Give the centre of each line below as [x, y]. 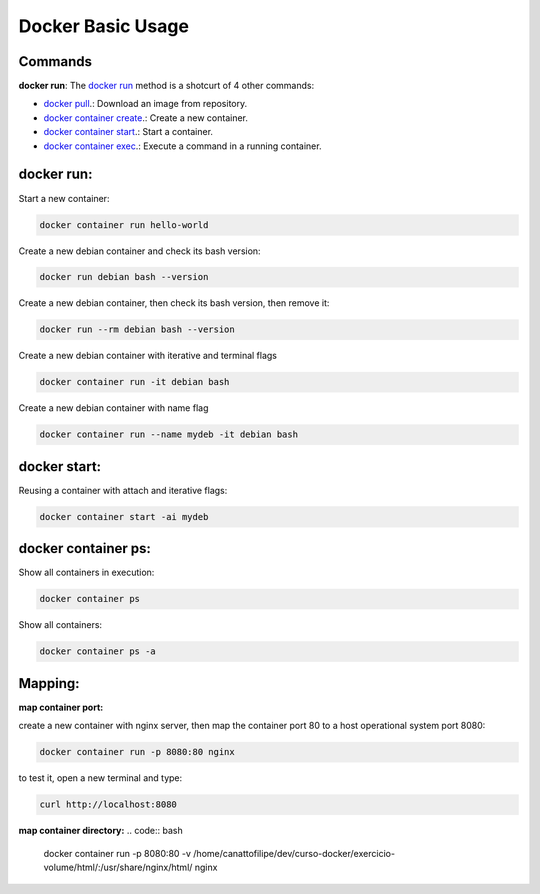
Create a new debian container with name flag [113, 408]
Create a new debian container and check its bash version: [139, 251]
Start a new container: [64, 198]
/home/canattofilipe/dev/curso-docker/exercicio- [294, 853]
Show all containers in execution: [86, 572]
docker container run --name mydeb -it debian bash [169, 434]
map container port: [61, 707]
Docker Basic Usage [104, 26]
